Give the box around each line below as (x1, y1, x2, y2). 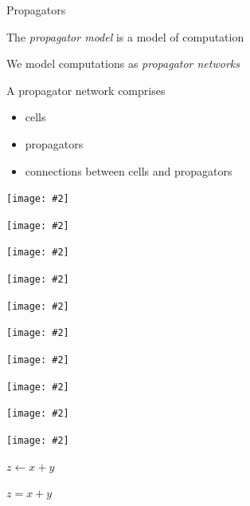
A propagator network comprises (6, 81, 166, 98)
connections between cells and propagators (25, 162, 232, 179)
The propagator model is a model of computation (6, 28, 244, 45)
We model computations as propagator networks (6, 55, 240, 72)
